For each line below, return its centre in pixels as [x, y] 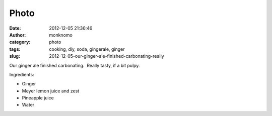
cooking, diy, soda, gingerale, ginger [87, 49]
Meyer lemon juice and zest [51, 91]
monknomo [61, 35]
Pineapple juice [38, 98]
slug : [15, 56]
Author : [18, 35]
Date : [15, 28]
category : [20, 42]
